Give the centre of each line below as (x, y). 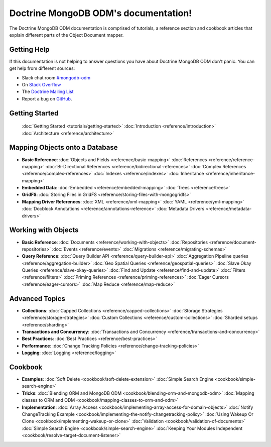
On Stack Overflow (41, 85)
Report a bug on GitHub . (47, 98)
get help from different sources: (42, 68)
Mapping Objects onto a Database (63, 147)
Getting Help (29, 49)
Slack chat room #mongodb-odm (56, 77)
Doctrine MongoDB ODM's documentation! (101, 13)
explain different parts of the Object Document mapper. (66, 35)
